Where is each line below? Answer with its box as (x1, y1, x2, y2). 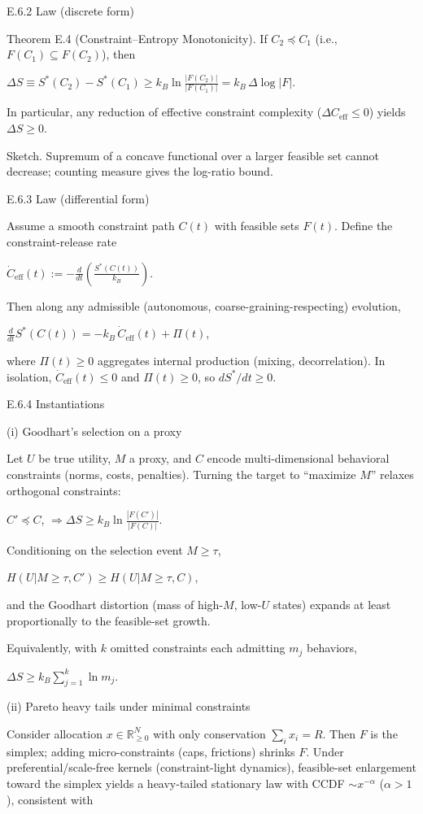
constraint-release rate (7, 233, 117, 250)
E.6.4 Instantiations (7, 395, 105, 412)
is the (370, 725, 398, 742)
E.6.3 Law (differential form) (7, 189, 150, 207)
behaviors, (307, 639, 357, 656)
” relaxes (370, 465, 414, 482)
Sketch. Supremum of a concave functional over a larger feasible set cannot (7, 146, 380, 163)
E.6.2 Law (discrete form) (7, 2, 134, 19)
